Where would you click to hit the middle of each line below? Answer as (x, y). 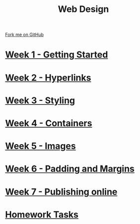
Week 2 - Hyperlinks (48, 78)
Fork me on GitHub (24, 35)
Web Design (83, 9)
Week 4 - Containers (49, 123)
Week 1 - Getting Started (57, 55)
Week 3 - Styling (40, 100)
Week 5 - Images (40, 146)
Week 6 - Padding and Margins (70, 169)
